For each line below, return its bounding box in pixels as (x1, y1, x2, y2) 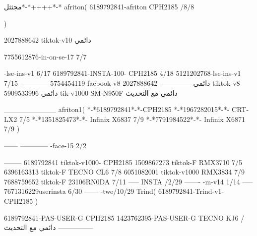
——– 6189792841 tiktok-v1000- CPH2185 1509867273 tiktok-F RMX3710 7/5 (4, 157, 243, 167)
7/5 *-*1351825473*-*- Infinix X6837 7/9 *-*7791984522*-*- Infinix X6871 (19, 114, 245, 124)
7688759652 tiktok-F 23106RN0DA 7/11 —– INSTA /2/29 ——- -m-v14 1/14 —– (4, 176, 253, 186)
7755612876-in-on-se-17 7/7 (4, 51, 87, 61)
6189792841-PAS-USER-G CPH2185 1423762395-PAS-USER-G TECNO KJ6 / (4, 212, 245, 223)
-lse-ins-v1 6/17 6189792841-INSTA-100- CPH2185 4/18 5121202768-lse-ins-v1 (4, 68, 241, 78)
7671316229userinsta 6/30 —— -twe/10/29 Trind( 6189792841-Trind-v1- (4, 186, 224, 196)
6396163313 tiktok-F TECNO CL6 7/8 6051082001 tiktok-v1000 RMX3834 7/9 (4, 167, 245, 177)
